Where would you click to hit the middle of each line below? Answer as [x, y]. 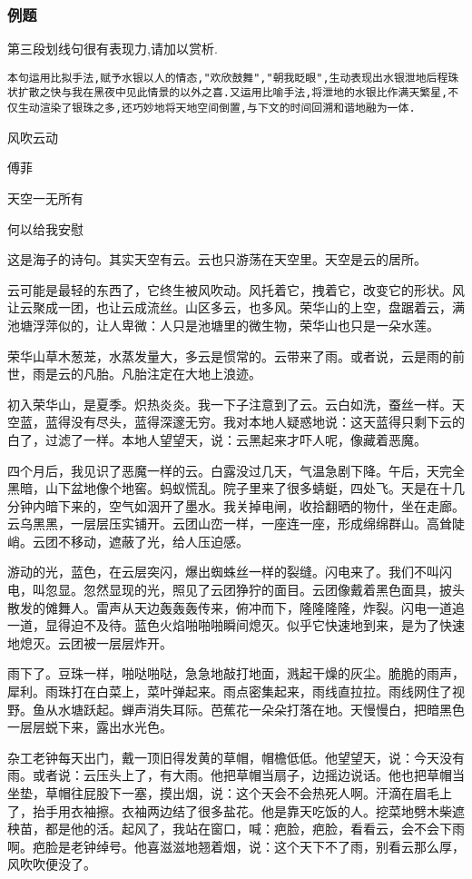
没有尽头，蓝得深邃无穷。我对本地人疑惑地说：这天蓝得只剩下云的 [267, 422]
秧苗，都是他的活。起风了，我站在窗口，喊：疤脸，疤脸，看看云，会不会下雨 [236, 829]
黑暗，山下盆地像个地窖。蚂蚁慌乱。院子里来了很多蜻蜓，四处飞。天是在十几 [236, 488]
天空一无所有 [45, 198]
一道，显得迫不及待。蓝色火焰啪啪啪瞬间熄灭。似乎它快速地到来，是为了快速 [236, 625]
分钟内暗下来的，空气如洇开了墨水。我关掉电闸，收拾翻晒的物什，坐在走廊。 [236, 505]
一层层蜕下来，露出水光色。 [90, 727]
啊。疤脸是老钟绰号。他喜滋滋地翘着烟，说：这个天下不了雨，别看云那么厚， [236, 846]
